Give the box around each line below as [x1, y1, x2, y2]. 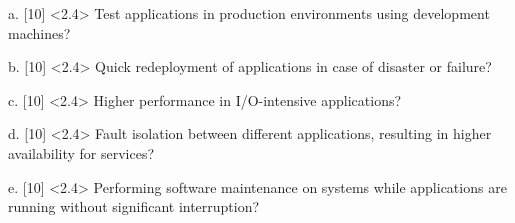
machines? [8, 22, 71, 43]
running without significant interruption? [8, 196, 260, 217]
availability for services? [8, 142, 155, 163]
